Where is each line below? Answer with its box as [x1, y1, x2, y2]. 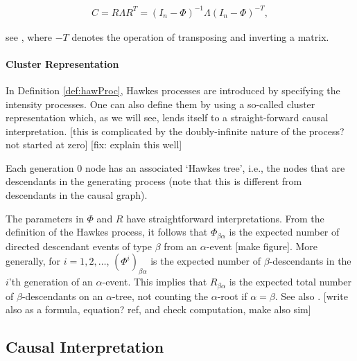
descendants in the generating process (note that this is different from [6, 174, 302, 188]
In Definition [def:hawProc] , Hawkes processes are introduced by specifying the [6, 82, 340, 97]
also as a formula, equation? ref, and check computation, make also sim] [6, 302, 311, 317]
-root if [217, 288, 247, 303]
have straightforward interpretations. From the [126, 211, 324, 225]
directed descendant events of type [6, 238, 152, 253]
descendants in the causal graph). [6, 188, 148, 202]
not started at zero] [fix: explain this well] [6, 137, 182, 152]
